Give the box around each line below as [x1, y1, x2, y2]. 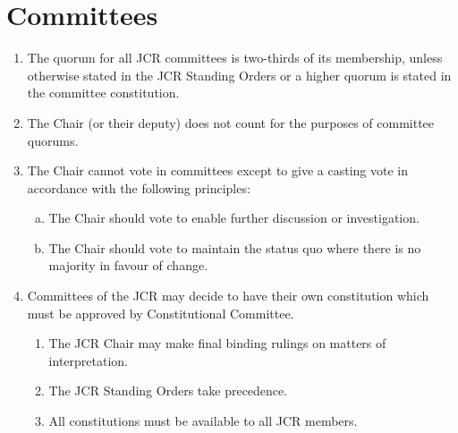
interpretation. [48, 351, 128, 369]
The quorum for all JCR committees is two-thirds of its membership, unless [27, 48, 443, 67]
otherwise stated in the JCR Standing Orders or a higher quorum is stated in [27, 65, 452, 84]
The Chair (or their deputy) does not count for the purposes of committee [27, 113, 435, 132]
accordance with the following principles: [27, 178, 250, 197]
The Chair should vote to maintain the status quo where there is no [48, 238, 421, 257]
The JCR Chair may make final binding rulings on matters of [48, 334, 386, 352]
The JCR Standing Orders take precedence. [48, 381, 288, 400]
